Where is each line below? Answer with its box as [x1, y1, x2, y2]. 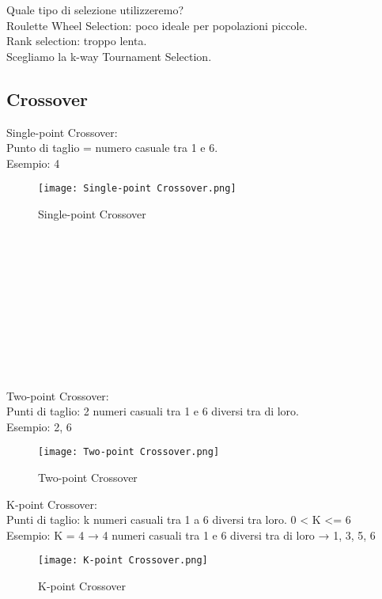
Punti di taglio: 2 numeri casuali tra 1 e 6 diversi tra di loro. [6, 403, 300, 419]
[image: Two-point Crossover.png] [38, 446, 220, 458]
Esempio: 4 [6, 154, 60, 171]
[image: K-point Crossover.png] [38, 555, 208, 567]
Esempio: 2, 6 [6, 418, 72, 434]
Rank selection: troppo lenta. [6, 32, 147, 49]
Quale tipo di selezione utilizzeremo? [6, 2, 184, 17]
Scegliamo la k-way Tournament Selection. [6, 47, 212, 64]
